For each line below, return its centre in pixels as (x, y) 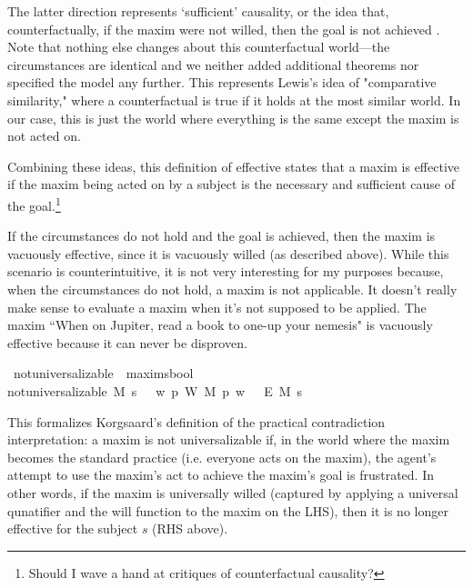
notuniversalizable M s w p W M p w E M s (155, 390)
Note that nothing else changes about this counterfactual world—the (199, 47)
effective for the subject (73, 528)
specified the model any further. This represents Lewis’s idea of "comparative (222, 82)
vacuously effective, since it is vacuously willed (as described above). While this (228, 253)
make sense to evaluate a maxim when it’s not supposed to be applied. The (217, 307)
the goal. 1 (34, 204)
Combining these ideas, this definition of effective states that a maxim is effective (233, 166)
